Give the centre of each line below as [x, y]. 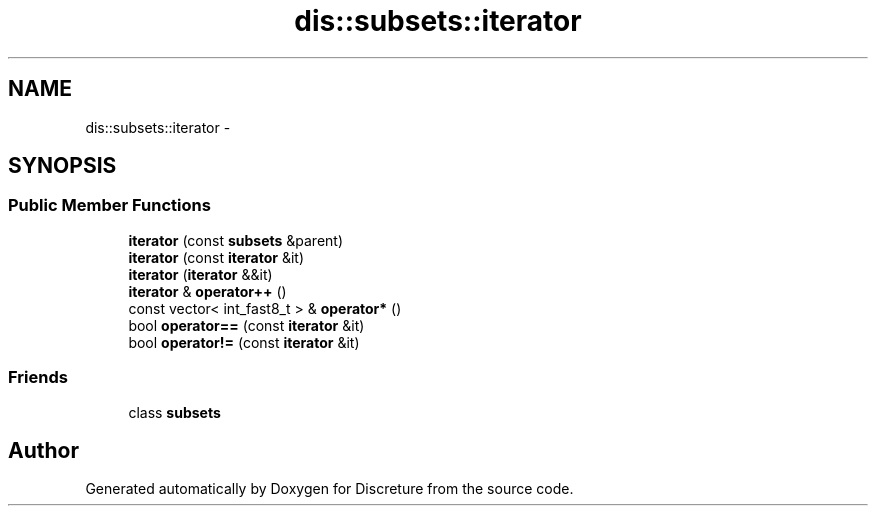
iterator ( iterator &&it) [200, 274]
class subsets [174, 412]
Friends [38, 377]
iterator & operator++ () [207, 291]
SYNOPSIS [62, 166]
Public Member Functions [109, 205]
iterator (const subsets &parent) [236, 240]
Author [43, 450]
